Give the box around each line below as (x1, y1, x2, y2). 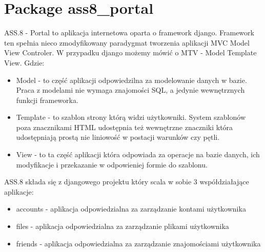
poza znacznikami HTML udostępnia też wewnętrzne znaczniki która (16, 121, 233, 132)
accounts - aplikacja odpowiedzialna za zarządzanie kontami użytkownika (16, 203, 246, 214)
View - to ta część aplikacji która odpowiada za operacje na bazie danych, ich (16, 149, 260, 160)
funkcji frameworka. (16, 94, 78, 105)
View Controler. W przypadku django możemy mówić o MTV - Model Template (4, 47, 257, 58)
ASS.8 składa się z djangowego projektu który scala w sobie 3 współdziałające (4, 176, 249, 187)
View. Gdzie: (4, 57, 45, 68)
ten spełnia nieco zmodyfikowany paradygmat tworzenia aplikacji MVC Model (4, 37, 250, 48)
